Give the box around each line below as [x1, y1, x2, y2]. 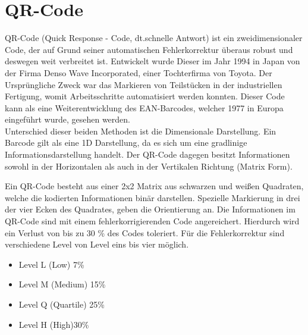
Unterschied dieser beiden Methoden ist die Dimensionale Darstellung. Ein [5, 124, 276, 137]
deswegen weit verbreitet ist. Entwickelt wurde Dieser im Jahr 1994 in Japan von [5, 55, 300, 67]
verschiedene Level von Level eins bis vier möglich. [5, 238, 189, 251]
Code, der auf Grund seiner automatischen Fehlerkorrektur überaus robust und [5, 43, 293, 55]
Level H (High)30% [18, 318, 89, 330]
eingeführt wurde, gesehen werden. [5, 113, 130, 126]
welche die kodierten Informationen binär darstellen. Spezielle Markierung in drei [5, 191, 300, 203]
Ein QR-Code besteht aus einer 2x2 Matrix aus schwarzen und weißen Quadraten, [5, 180, 304, 192]
